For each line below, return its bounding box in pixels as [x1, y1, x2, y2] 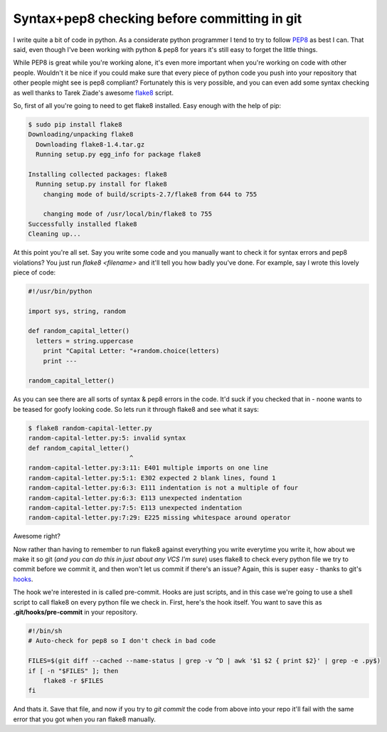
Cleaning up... [28, 230, 81, 238]
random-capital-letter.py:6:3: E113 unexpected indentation [28, 494, 243, 502]
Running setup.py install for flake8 [36, 180, 167, 189]
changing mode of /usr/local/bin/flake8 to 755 [43, 210, 213, 218]
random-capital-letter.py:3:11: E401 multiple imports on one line [28, 464, 269, 472]
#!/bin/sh [28, 627, 63, 635]
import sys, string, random [28, 307, 126, 315]
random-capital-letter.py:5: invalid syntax [28, 434, 186, 442]
